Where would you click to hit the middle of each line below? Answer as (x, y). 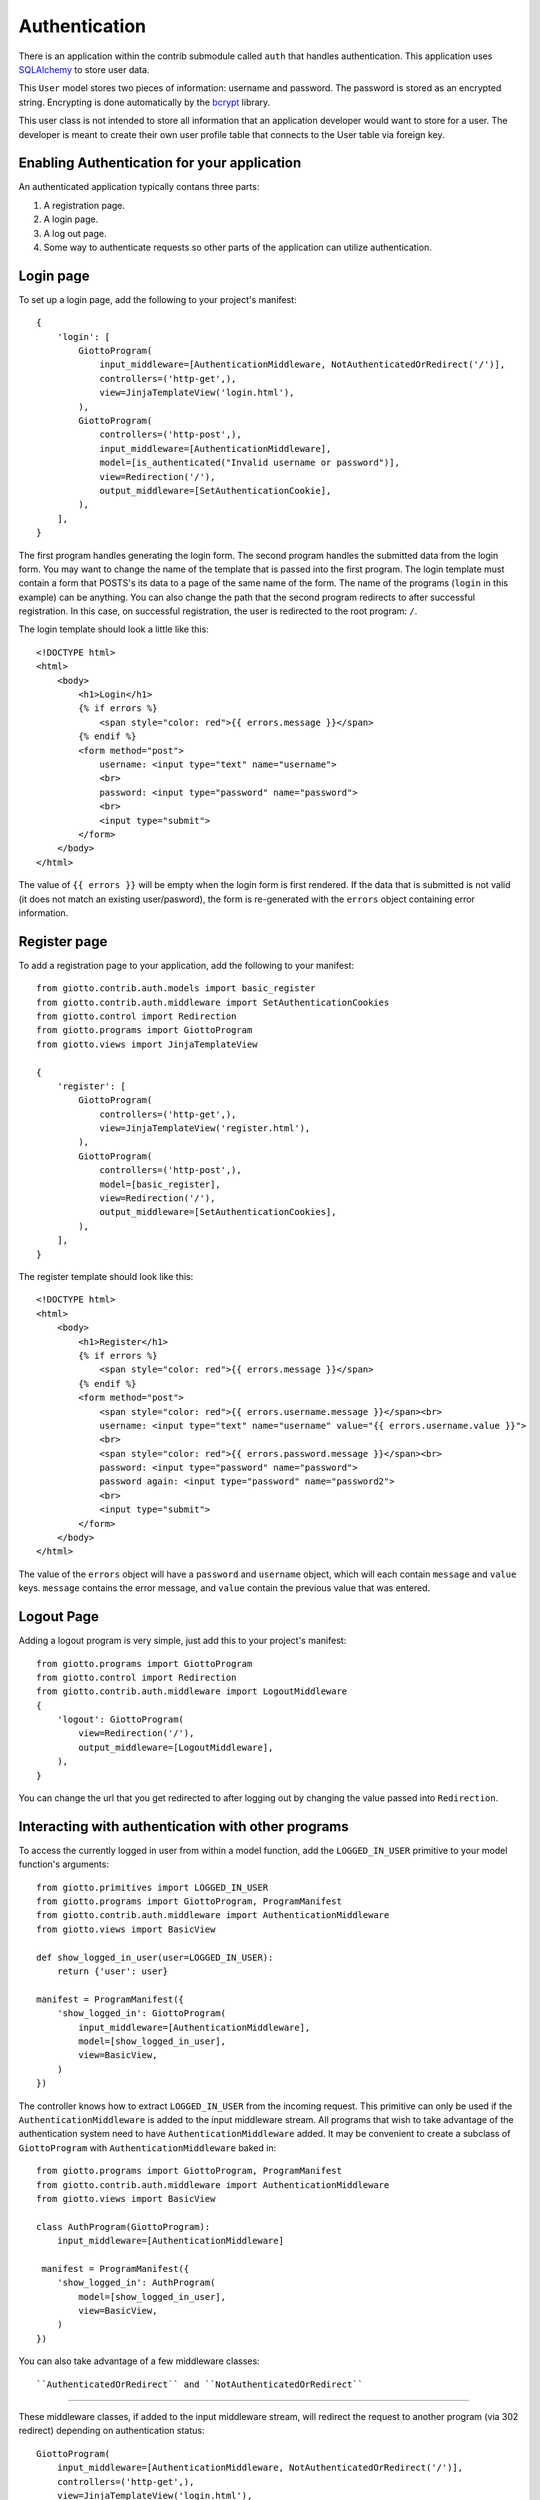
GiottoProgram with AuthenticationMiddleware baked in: (147, 2147)
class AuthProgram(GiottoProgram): (123, 2226)
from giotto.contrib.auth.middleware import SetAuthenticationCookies (213, 1002)
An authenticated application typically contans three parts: (139, 187)
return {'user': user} (112, 1971)
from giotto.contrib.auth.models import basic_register (176, 988)
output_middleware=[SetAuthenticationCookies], (218, 1212)
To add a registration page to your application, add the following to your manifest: (186, 965)
